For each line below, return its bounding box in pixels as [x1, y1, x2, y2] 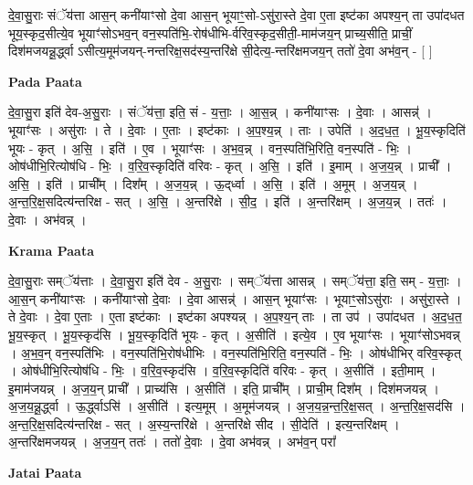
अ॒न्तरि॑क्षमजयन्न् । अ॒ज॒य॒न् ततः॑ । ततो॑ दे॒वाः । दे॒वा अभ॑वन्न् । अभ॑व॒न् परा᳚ [8, 432, 336, 451]
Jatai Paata [8, 463, 82, 482]
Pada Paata [8, 71, 82, 90]
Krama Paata [8, 240, 94, 259]
